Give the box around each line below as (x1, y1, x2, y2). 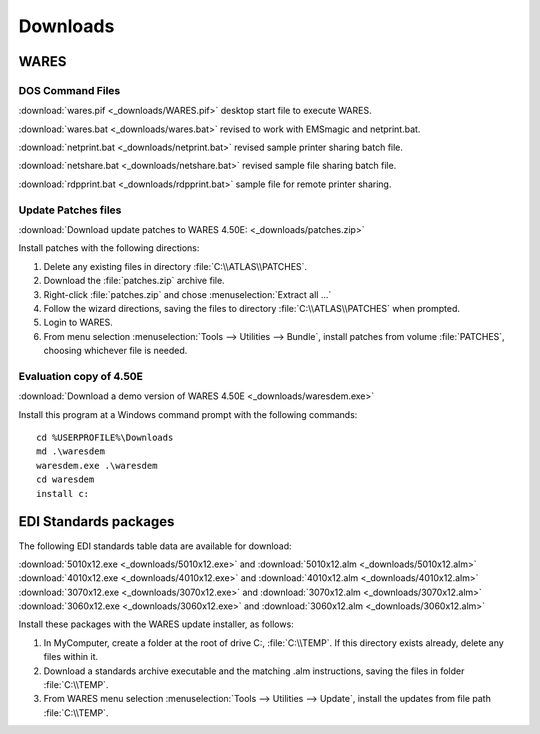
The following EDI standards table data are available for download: (18, 540, 292, 552)
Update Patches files (18, 203, 122, 217)
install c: (36, 488, 90, 499)
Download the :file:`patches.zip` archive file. (43, 275, 225, 287)
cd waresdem (36, 474, 95, 485)
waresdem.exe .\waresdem (36, 460, 158, 471)
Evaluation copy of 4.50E (18, 369, 144, 383)
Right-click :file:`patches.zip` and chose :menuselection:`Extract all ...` (43, 288, 332, 300)
